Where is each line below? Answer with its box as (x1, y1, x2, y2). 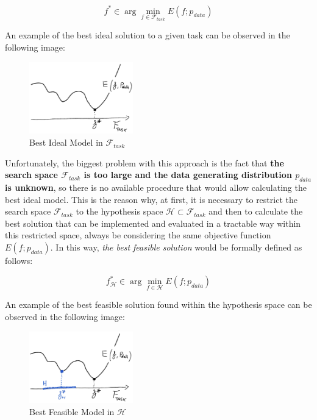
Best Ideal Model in (29, 136, 103, 149)
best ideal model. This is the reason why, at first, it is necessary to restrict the (5, 193, 297, 205)
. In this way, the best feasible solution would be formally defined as (50, 241, 302, 253)
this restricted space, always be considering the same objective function (5, 229, 271, 241)
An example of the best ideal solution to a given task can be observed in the (5, 29, 290, 41)
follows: (5, 254, 33, 266)
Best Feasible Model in (29, 405, 115, 418)
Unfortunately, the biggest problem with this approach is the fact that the (5, 156, 284, 169)
